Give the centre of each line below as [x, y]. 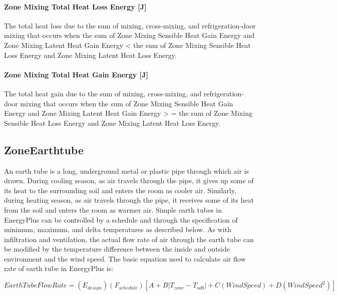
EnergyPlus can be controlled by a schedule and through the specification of [121, 219]
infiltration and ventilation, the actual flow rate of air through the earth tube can [129, 239]
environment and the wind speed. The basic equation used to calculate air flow [125, 258]
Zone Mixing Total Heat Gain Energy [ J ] [76, 74]
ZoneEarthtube [44, 149]
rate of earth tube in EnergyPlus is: [59, 268]
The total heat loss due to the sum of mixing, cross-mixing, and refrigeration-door [130, 25]
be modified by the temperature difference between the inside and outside [117, 249]
